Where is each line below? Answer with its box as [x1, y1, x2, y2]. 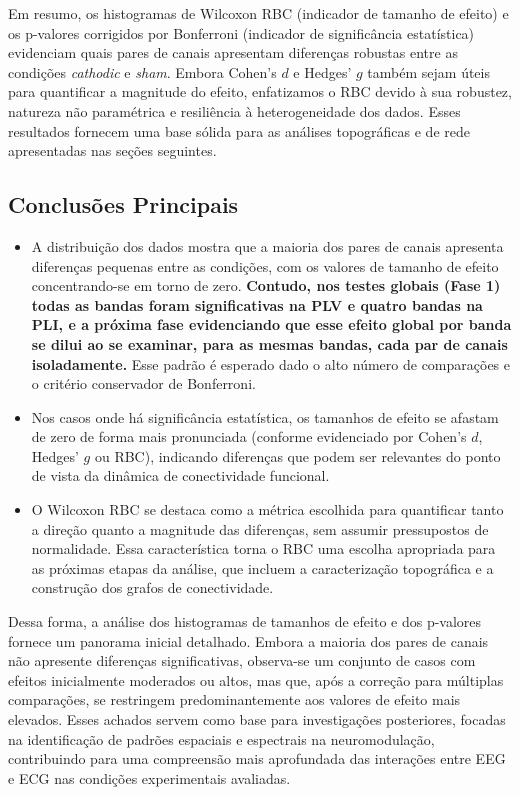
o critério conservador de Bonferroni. [31, 373, 256, 394]
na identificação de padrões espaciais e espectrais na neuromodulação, [8, 728, 435, 749]
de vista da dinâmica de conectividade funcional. [31, 465, 330, 486]
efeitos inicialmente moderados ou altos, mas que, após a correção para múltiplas [8, 669, 504, 690]
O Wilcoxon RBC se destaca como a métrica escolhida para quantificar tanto [31, 499, 504, 520]
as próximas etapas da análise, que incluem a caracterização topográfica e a [31, 557, 494, 578]
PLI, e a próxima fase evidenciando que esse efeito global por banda [31, 314, 512, 335]
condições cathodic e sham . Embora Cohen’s [8, 61, 277, 82]
